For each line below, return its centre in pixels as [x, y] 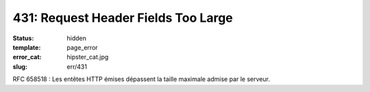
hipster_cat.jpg [88, 57]
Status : [23, 38]
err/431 [77, 66]
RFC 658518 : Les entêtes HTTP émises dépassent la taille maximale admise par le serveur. [141, 79]
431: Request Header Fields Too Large [123, 18]
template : [27, 47]
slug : [20, 66]
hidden [77, 38]
